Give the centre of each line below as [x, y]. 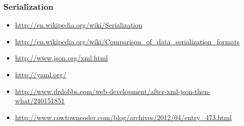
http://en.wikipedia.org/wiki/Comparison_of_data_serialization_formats [127, 41]
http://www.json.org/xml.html [61, 58]
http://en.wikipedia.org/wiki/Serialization [79, 25]
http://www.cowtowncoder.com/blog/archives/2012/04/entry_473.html [123, 117]
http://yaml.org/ [41, 74]
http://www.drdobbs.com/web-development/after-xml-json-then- [113, 91]
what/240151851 [40, 101]
